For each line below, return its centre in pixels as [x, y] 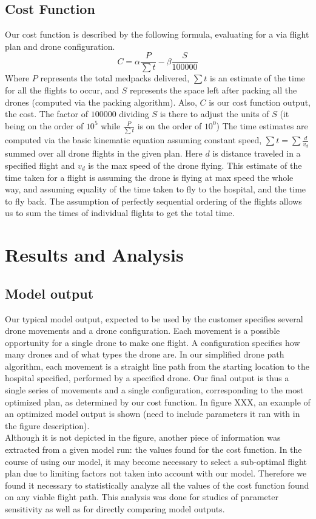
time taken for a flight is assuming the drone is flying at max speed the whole [149, 177]
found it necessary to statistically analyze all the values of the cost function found [157, 485]
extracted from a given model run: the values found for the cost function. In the [153, 449]
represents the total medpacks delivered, [115, 78]
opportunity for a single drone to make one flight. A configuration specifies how [153, 342]
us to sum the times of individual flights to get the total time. [120, 213]
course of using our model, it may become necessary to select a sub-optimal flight [156, 461]
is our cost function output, [260, 102]
